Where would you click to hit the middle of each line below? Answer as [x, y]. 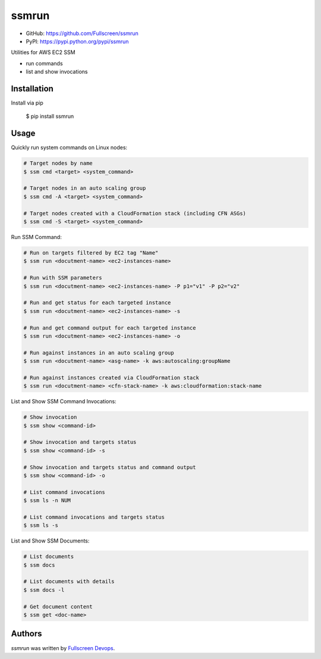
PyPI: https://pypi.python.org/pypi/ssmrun [77, 41]
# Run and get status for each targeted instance [97, 303]
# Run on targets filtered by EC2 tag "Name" [91, 253]
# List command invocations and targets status [94, 517]
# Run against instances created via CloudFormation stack [111, 377]
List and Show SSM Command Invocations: [64, 401]
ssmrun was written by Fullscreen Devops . [63, 648]
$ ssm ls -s [41, 525]
